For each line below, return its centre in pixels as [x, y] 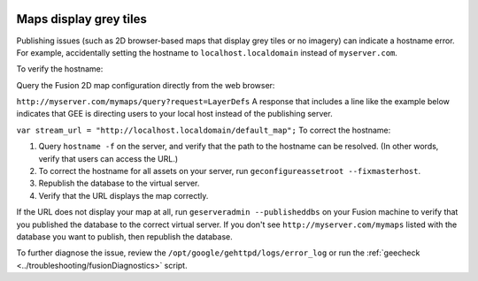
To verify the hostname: [60, 69]
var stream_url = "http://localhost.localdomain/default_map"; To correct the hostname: [204, 130]
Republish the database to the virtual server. [119, 183]
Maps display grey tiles [82, 19]
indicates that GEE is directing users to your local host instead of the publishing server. [174, 114]
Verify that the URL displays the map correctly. [123, 195]
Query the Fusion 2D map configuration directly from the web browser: [146, 85]
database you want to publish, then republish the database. [125, 236]
